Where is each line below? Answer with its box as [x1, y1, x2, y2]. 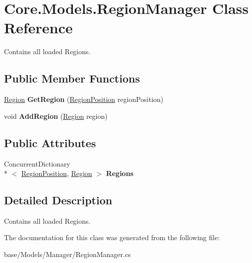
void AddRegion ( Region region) [4, 110, 108, 121]
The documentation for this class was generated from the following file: [4, 232, 220, 243]
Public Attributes [4, 135, 96, 150]
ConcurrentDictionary [4, 158, 70, 169]
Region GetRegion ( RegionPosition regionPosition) [4, 94, 164, 104]
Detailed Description [4, 192, 113, 208]
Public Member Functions [4, 71, 140, 86]
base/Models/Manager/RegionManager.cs [4, 249, 131, 260]
